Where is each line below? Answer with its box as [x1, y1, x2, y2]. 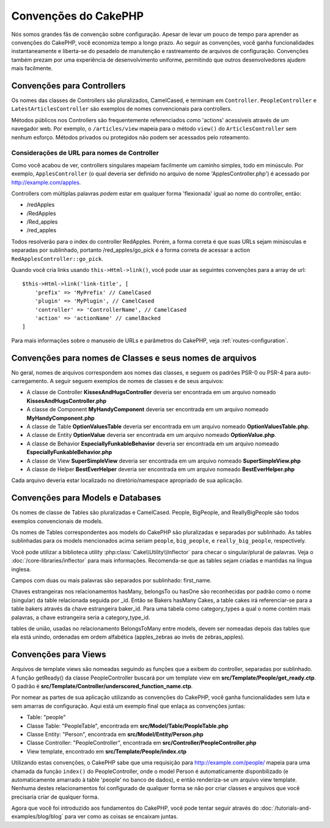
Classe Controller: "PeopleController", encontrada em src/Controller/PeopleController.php [26, 739, 257, 747]
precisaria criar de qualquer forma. [11, 793, 99, 801]
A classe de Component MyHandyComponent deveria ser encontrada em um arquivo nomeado [26, 406, 269, 413]
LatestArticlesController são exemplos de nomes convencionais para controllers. [11, 105, 232, 112]
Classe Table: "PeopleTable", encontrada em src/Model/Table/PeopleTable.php [26, 722, 229, 730]
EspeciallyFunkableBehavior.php [26, 449, 112, 456]
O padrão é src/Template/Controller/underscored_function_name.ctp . [11, 683, 193, 690]
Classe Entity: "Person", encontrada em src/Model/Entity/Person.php [26, 730, 204, 738]
